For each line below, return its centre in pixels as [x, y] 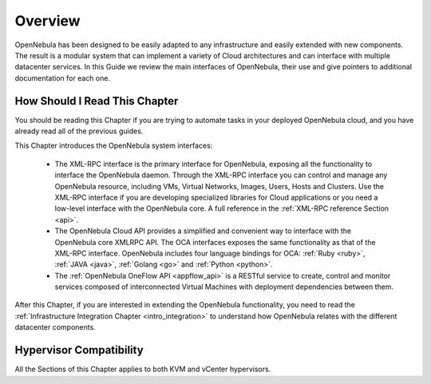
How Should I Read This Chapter [97, 101]
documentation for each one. [63, 78]
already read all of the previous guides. [79, 131]
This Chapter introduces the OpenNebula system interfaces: [114, 146]
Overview [47, 21]
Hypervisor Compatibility [79, 350]
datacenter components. [55, 327]
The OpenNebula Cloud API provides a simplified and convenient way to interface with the [203, 231]
